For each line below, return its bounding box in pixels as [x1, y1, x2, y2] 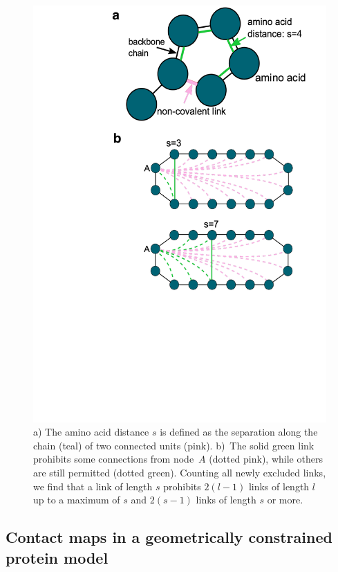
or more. [267, 492, 303, 507]
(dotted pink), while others [209, 452, 323, 466]
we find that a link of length [33, 479, 153, 493]
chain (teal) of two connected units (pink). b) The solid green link [33, 438, 314, 452]
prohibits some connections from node [33, 452, 194, 466]
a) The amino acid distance [33, 424, 149, 439]
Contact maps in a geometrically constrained [6, 526, 332, 548]
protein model [6, 546, 109, 568]
